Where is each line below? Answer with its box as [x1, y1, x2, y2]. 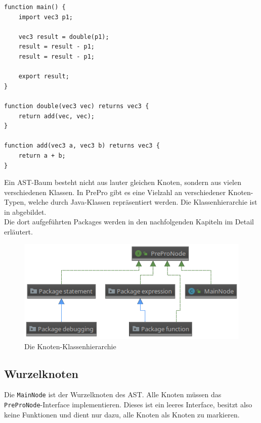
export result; [18, 73, 69, 80]
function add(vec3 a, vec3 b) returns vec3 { [4, 142, 160, 150]
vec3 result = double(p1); [18, 33, 109, 40]
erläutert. [4, 226, 33, 237]
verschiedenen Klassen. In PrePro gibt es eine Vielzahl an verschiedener [4, 186, 226, 197]
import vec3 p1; [18, 13, 73, 21]
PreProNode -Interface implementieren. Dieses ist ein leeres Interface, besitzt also [4, 399, 252, 410]
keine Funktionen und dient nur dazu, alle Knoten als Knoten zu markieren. [4, 409, 240, 419]
